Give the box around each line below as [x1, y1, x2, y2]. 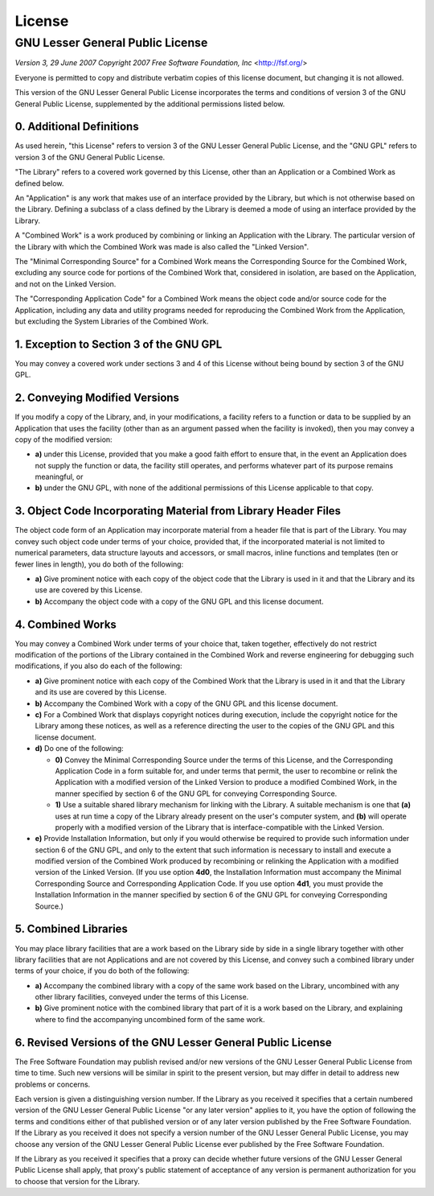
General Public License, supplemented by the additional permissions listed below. [14, 99, 285, 109]
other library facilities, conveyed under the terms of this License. [35, 992, 249, 1002]
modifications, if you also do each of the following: [14, 661, 182, 671]
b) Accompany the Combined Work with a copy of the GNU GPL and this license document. [35, 699, 338, 708]
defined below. [14, 178, 64, 188]
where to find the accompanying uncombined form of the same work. [35, 1014, 265, 1024]
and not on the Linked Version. [14, 278, 117, 289]
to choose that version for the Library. [14, 1176, 141, 1186]
